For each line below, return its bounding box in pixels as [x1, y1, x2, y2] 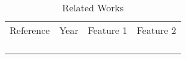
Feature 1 [88, 23, 128, 37]
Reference [10, 23, 50, 37]
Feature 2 [137, 23, 176, 37]
